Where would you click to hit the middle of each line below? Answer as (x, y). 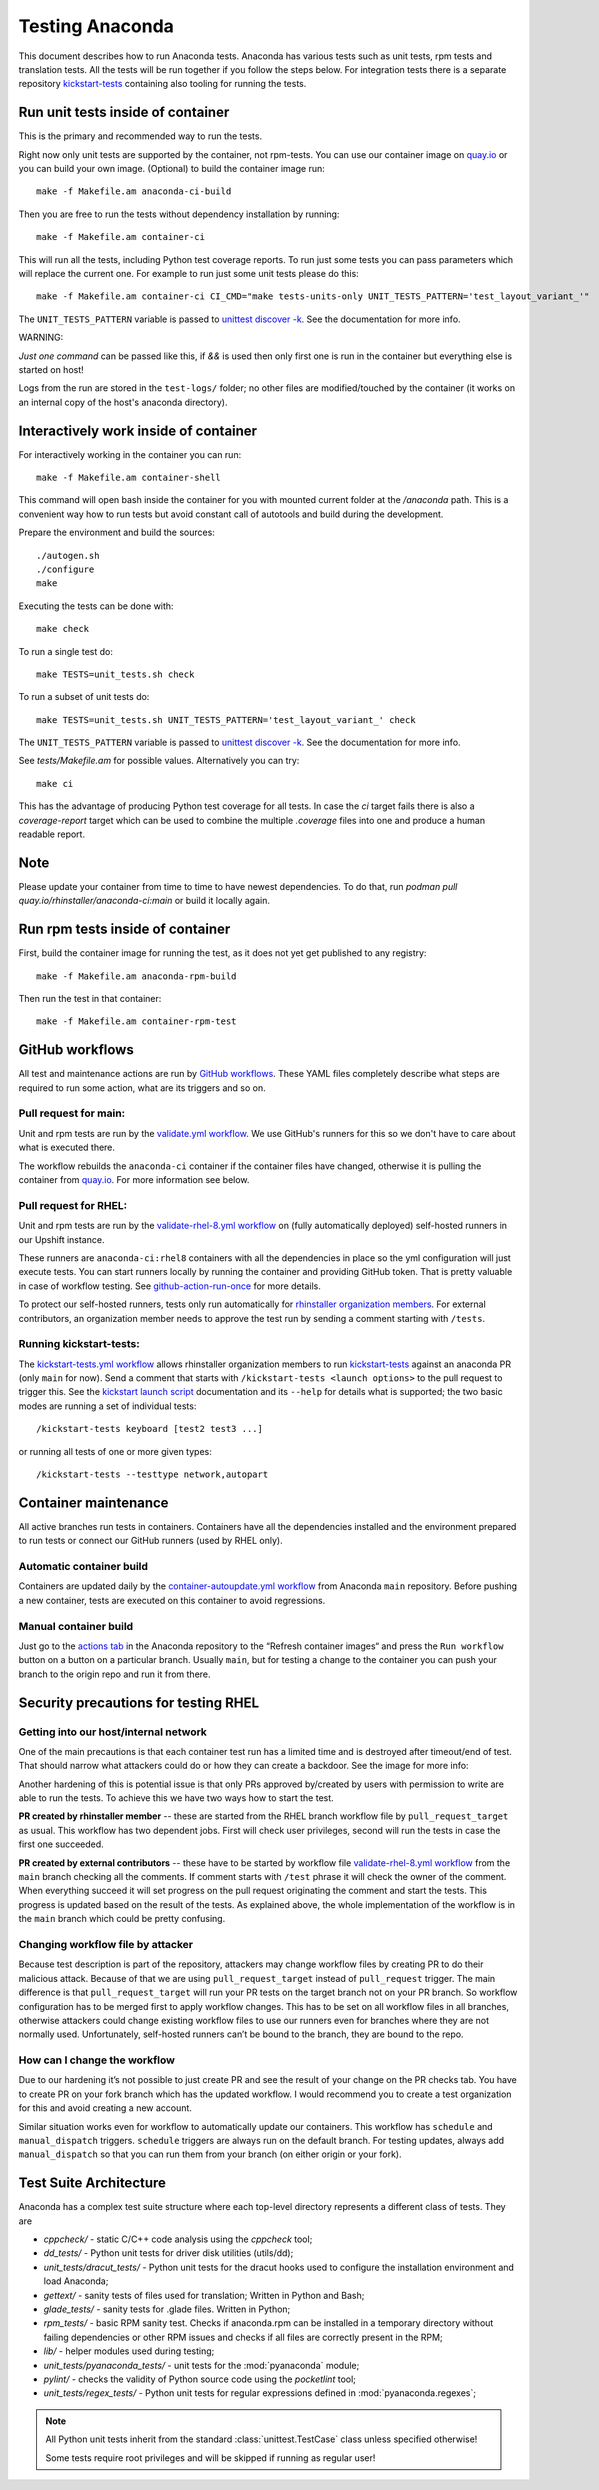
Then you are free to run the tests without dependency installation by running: (179, 214)
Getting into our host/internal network (112, 1732)
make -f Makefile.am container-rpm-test (136, 1021)
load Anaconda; (76, 2281)
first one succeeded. (61, 1844)
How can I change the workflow (96, 2060)
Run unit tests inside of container (124, 112)
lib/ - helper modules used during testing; (129, 2351)
